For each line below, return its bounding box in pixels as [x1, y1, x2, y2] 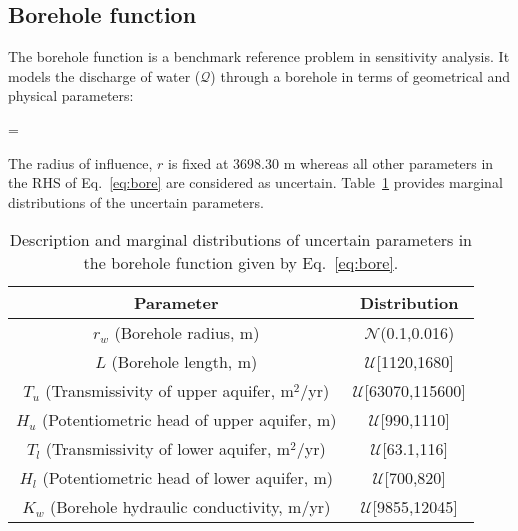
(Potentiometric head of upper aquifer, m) [41, 408, 337, 432]
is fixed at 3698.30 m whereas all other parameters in [168, 152, 494, 173]
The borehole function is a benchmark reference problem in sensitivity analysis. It [8, 46, 510, 67]
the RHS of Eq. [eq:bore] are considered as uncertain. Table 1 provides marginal [8, 172, 503, 193]
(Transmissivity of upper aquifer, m [45, 379, 294, 403]
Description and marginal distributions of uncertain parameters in [9, 228, 473, 252]
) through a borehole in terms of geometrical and [210, 65, 511, 86]
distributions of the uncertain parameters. [8, 191, 264, 212]
